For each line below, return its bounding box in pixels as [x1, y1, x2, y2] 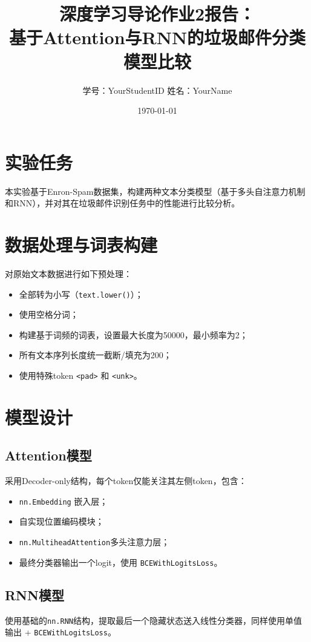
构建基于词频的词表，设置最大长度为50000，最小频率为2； [19, 328, 248, 341]
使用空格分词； [19, 308, 79, 321]
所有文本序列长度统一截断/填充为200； [19, 349, 172, 361]
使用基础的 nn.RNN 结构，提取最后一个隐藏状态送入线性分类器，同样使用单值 [5, 614, 302, 626]
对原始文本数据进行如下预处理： [5, 267, 132, 280]
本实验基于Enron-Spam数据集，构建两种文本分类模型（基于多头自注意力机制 [5, 185, 306, 197]
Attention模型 [5, 446, 92, 465]
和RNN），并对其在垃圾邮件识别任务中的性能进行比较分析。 [5, 197, 240, 209]
